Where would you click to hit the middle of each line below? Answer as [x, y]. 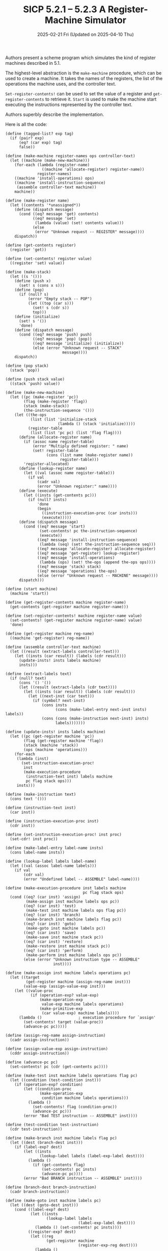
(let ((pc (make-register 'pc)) [44, 397]
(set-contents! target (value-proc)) [63, 1022]
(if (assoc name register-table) [59, 442]
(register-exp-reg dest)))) [108, 1245]
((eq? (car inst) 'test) [50, 906]
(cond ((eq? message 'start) [54, 527]
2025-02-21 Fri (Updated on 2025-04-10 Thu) [86, 34]
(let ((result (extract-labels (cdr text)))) [68, 687]
